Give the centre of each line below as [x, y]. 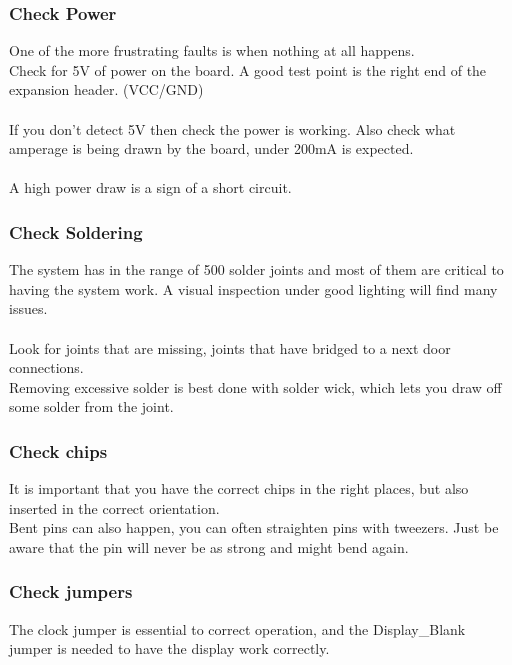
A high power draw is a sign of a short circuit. [150, 187]
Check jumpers [71, 591]
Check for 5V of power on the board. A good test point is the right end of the [248, 69]
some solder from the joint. [91, 406]
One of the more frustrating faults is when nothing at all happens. [212, 50]
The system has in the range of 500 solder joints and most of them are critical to [256, 269]
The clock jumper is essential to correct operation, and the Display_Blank [237, 628]
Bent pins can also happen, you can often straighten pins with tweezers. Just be [254, 527]
